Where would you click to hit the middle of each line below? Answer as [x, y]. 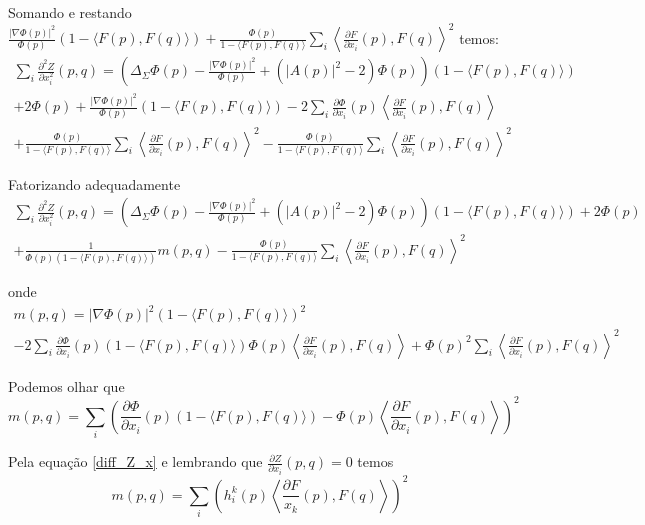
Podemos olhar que [66, 385]
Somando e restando [70, 12]
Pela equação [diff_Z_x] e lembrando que [135, 461]
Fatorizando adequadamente [94, 183]
